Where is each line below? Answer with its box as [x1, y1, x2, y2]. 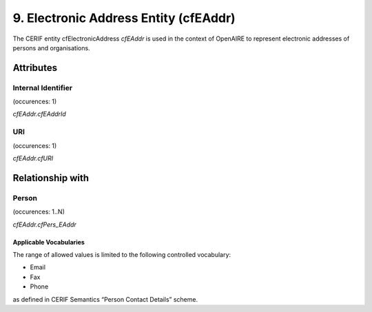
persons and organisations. [12, 43, 90, 52]
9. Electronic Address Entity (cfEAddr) [12, 10, 236, 25]
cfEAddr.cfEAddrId [12, 110, 67, 118]
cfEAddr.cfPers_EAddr [12, 220, 77, 229]
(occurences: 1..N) [12, 207, 65, 216]
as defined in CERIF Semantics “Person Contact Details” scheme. [12, 295, 198, 303]
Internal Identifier [12, 83, 72, 92]
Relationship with [12, 172, 90, 184]
